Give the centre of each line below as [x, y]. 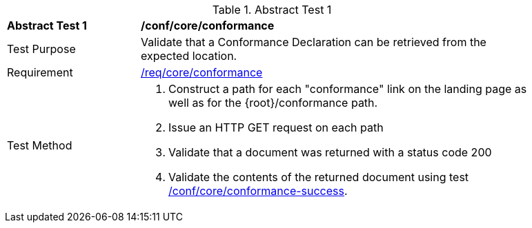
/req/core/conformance [202, 72]
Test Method [40, 145]
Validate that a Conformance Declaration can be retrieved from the [314, 42]
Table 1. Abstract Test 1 [272, 10]
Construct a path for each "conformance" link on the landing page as [348, 89]
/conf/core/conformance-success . [258, 191]
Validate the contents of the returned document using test [319, 177]
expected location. [189, 56]
